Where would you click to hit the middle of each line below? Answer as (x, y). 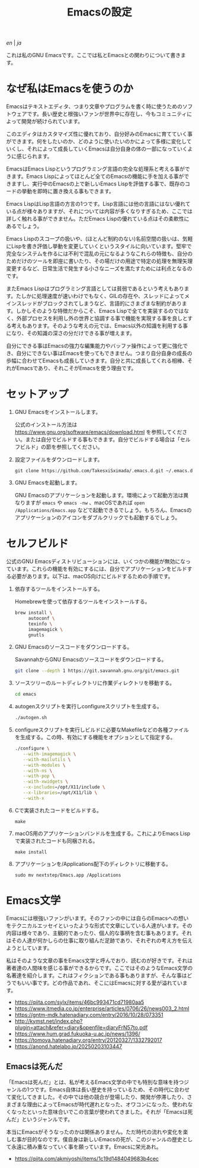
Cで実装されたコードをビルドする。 (58, 810)
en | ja (14, 43)
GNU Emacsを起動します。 (47, 483)
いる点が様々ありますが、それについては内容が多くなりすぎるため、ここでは (99, 211)
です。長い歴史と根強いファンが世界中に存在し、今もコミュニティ (107, 114)
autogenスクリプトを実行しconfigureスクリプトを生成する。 (89, 707)
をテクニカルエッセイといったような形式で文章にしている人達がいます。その (99, 925)
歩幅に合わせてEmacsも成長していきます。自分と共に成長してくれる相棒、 (97, 361)
